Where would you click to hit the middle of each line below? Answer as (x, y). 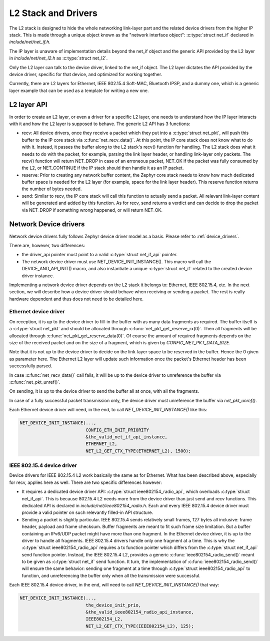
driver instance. (38, 276)
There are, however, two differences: (47, 245)
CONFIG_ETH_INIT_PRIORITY (117, 430)
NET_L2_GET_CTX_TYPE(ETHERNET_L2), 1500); (138, 451)
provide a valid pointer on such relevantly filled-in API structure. (87, 512)
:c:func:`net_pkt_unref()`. (35, 382)
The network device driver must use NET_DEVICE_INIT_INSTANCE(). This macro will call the (116, 261)
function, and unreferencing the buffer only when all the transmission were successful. (111, 575)
